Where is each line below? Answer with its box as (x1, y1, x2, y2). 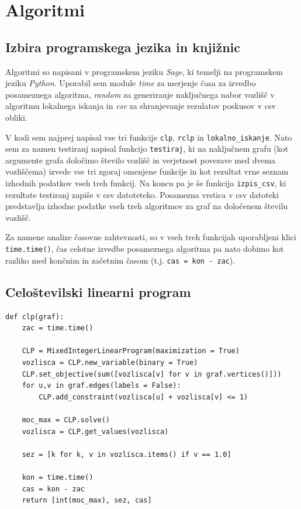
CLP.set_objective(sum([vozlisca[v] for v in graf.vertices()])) (22, 370, 282, 378)
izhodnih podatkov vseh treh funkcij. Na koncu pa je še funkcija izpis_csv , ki (5, 177, 286, 189)
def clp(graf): (5, 312, 64, 321)
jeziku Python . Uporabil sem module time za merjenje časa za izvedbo (5, 77, 256, 89)
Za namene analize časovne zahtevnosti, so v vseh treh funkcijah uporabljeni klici (5, 231, 296, 243)
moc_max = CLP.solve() (22, 415, 110, 424)
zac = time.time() (22, 324, 94, 333)
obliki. (5, 111, 27, 123)
